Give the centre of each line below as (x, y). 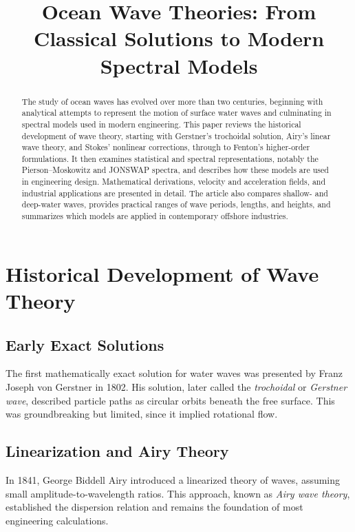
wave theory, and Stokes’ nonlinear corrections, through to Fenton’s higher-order (166, 147)
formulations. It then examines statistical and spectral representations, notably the (170, 158)
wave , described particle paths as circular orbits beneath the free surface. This (170, 400)
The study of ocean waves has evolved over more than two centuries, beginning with (172, 101)
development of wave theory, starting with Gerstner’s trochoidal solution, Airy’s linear (176, 135)
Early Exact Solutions (85, 344)
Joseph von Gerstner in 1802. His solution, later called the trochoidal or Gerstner (176, 386)
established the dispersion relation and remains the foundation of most (154, 507)
